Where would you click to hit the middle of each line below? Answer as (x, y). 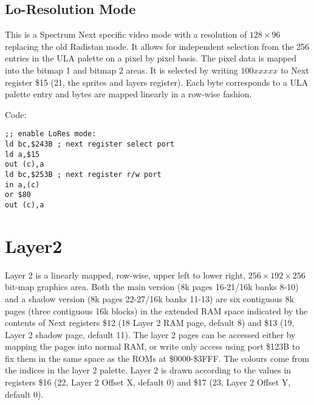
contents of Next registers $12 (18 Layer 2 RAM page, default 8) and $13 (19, (150, 323)
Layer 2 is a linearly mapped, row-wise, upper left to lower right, (125, 275)
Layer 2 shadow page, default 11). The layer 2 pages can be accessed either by (150, 334)
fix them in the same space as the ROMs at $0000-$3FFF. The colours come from (157, 358)
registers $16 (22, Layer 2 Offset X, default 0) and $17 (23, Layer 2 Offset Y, (148, 382)
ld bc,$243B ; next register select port (90, 144)
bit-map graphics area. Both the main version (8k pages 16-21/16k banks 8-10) (152, 287)
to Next (295, 70)
